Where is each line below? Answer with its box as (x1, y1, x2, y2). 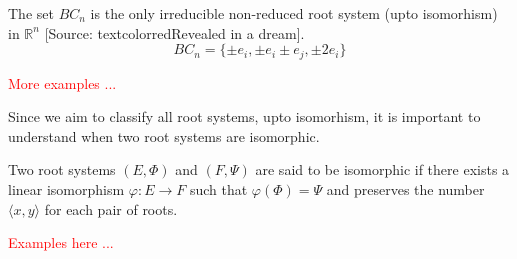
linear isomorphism (8, 179, 125, 200)
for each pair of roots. (44, 198, 178, 219)
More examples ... (8, 72, 117, 93)
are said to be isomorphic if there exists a (255, 159, 510, 180)
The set (8, 3, 54, 23)
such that (189, 179, 248, 200)
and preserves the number (326, 179, 485, 200)
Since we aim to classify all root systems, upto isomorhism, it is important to (8, 106, 481, 127)
